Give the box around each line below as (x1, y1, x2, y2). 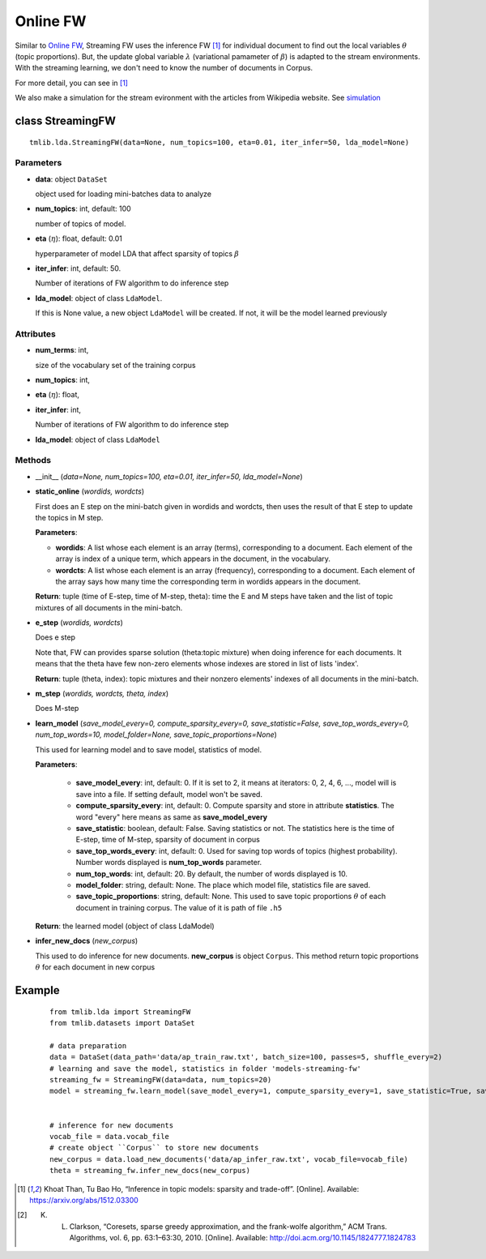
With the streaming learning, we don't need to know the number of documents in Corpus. (15, 63, 313, 73)
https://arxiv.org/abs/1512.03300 (29, 1195, 139, 1205)
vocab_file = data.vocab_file (49, 1132, 170, 1141)
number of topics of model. (35, 219, 126, 229)
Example (15, 983, 60, 997)
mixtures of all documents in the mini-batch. (35, 602, 183, 612)
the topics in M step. (35, 512, 104, 522)
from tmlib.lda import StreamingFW (49, 1007, 191, 1017)
